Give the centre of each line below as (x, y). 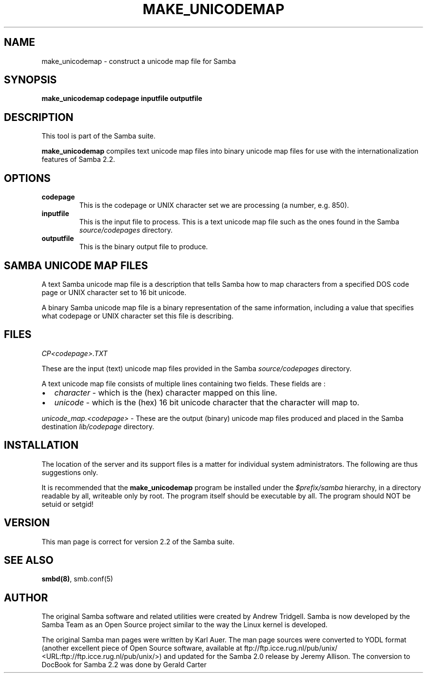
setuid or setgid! (68, 504)
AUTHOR (26, 597)
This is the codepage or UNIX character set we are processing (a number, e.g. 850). (214, 205)
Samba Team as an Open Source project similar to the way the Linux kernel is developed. (184, 625)
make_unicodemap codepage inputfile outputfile (122, 99)
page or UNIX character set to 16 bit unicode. (114, 292)
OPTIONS (27, 178)
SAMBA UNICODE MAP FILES (76, 265)
